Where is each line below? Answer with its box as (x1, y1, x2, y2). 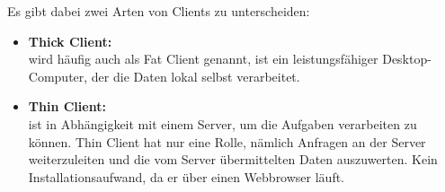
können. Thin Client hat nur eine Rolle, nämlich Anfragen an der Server (28, 132, 426, 151)
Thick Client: (28, 31, 112, 50)
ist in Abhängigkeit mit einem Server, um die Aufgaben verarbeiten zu (28, 114, 417, 133)
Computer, (28, 66, 88, 85)
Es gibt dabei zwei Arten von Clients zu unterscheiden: (7, 2, 310, 20)
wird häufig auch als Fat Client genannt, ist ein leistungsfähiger (28, 49, 378, 68)
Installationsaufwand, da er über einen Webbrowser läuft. (28, 167, 345, 186)
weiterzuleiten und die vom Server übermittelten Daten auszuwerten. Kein (28, 150, 438, 169)
